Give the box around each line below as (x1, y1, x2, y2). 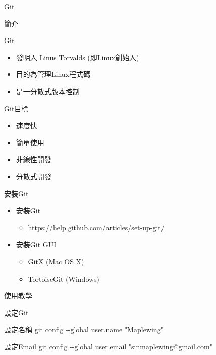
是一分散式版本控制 (16, 86, 80, 96)
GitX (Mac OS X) (28, 256, 84, 266)
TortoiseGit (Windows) (28, 273, 100, 284)
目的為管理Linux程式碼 (16, 69, 91, 80)
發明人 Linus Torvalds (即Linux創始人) (16, 52, 139, 62)
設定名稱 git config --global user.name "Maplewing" (4, 324, 164, 335)
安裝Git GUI (16, 239, 57, 250)
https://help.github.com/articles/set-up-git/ (28, 222, 165, 232)
